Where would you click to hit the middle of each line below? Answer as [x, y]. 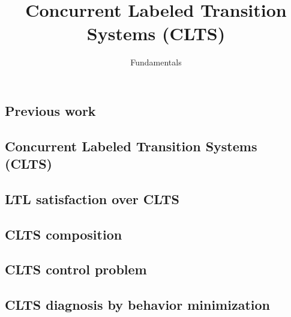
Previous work [50, 110]
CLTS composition [64, 234]
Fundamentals [156, 62]
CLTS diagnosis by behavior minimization [137, 305]
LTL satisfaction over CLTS [92, 198]
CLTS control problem [76, 269]
